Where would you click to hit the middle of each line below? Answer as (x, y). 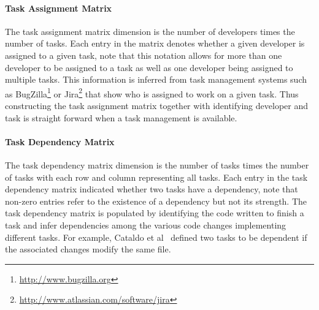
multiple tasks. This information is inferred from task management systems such (156, 79)
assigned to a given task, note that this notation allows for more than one (144, 55)
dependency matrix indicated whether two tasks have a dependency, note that (152, 189)
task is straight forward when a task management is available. (121, 117)
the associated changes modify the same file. (88, 249)
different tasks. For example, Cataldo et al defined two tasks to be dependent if (156, 237)
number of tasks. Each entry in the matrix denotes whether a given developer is (155, 43)
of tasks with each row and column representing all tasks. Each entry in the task (156, 177)
